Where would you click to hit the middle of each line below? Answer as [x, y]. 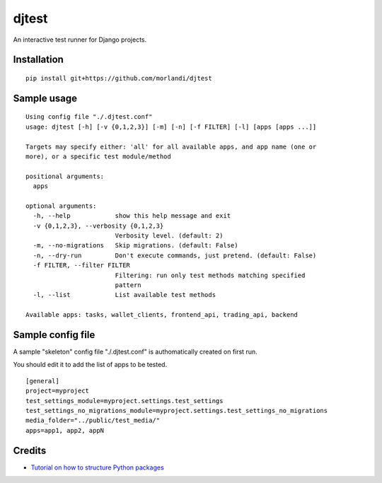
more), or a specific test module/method [98, 156]
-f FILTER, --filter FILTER [82, 266]
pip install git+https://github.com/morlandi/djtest [119, 78]
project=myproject [58, 391]
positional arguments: [65, 176]
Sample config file [54, 335]
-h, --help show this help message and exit [132, 216]
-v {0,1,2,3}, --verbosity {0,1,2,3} [98, 226]
